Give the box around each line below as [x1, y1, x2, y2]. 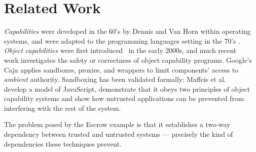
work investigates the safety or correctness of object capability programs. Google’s [4, 54, 252, 65]
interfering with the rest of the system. [4, 102, 121, 113]
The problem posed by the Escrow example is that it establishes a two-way [4, 119, 230, 129]
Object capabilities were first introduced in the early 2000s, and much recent [4, 45, 237, 55]
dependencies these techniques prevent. [4, 138, 122, 149]
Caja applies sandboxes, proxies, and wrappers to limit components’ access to [4, 64, 239, 75]
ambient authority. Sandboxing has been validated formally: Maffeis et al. [4, 74, 226, 84]
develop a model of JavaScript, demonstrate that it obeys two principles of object [4, 83, 250, 94]
